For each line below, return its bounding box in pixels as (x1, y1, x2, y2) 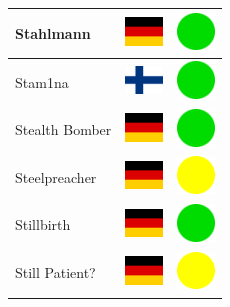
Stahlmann (15, 22, 91, 43)
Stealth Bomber (15, 119, 112, 140)
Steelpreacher (15, 166, 97, 187)
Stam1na (15, 71, 69, 92)
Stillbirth (15, 214, 71, 235)
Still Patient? (15, 262, 96, 283)
